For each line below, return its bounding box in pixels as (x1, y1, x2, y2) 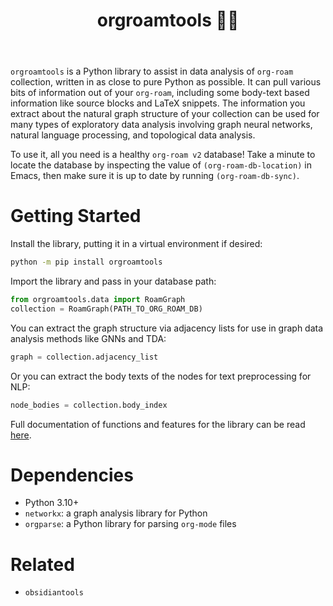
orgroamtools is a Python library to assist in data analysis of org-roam (10, 65, 294, 78)
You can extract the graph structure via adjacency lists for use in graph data (10, 322, 324, 334)
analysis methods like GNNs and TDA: (10, 332, 167, 344)
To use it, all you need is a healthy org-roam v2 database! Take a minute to (10, 149, 316, 161)
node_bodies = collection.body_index (10, 400, 168, 410)
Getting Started (10, 205, 142, 228)
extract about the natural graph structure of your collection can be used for (10, 108, 320, 120)
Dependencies (10, 464, 134, 486)
